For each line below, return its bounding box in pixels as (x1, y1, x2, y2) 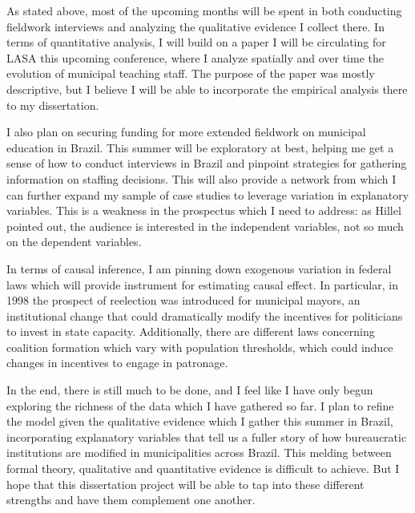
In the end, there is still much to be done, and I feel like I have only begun (6, 382, 373, 398)
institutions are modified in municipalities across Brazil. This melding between (6, 444, 392, 461)
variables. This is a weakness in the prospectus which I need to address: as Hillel (6, 202, 401, 219)
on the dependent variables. (6, 233, 142, 250)
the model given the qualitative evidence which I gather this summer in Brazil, (6, 413, 393, 430)
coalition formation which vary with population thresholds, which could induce (6, 338, 393, 355)
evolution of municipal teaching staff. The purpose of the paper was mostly (6, 65, 375, 82)
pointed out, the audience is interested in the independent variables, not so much (6, 217, 404, 234)
